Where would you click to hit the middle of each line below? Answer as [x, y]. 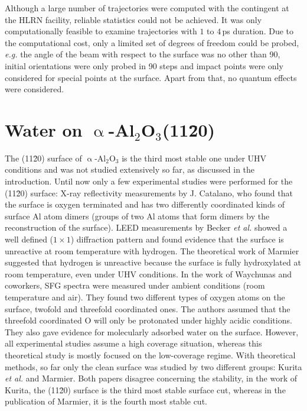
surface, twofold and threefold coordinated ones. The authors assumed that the [148, 308]
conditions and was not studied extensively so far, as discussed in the [130, 169]
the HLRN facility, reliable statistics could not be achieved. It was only [133, 19]
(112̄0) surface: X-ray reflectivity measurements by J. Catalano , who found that [149, 192]
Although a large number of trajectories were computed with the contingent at [147, 8]
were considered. [35, 89]
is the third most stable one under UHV [194, 158]
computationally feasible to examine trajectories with [101, 31]
